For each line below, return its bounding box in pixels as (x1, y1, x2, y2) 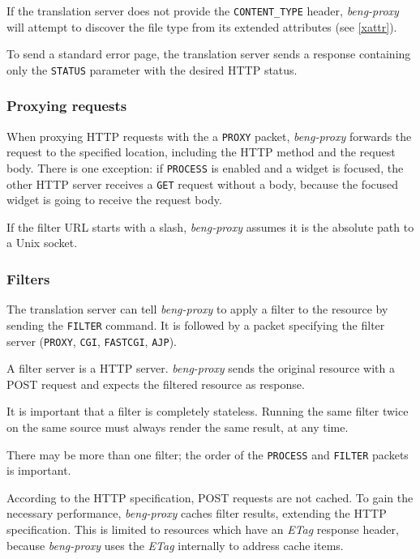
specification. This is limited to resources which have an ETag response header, (6, 521, 399, 537)
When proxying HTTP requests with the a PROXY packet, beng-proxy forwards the (6, 127, 412, 144)
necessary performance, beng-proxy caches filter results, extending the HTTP (6, 505, 387, 522)
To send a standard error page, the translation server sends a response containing (6, 45, 411, 62)
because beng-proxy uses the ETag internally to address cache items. (6, 536, 344, 553)
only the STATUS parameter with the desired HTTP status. (6, 61, 298, 78)
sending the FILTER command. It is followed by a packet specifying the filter (6, 316, 385, 333)
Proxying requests (6, 96, 127, 116)
